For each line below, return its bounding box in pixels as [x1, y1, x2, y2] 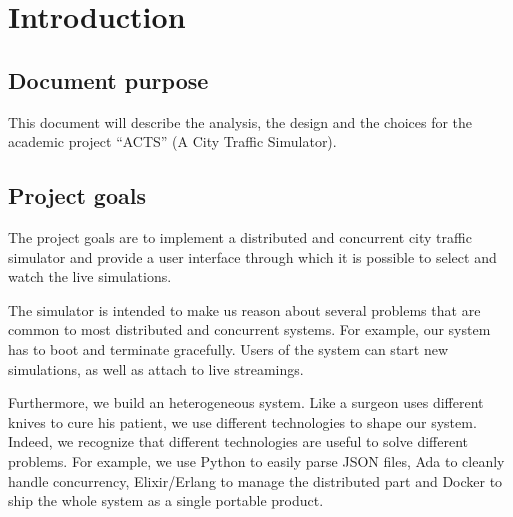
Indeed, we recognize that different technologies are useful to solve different [8, 431, 468, 452]
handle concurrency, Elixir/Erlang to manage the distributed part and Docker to [8, 470, 503, 491]
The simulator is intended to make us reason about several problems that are [8, 299, 481, 320]
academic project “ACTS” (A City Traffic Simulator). [8, 131, 337, 152]
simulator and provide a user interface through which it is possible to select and [8, 246, 497, 267]
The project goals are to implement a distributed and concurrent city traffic [8, 226, 472, 247]
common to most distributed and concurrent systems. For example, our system [8, 319, 491, 340]
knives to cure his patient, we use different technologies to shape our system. [8, 411, 477, 432]
